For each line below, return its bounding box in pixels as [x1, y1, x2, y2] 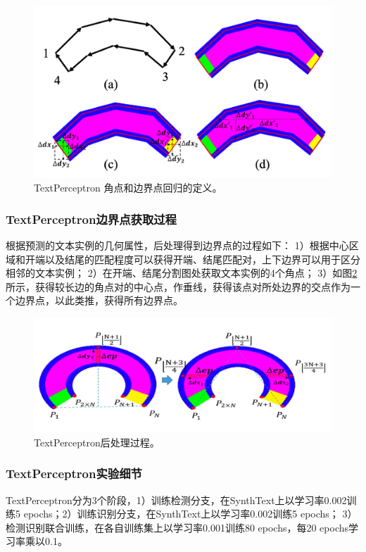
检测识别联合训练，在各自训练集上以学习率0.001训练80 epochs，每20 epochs [6, 520, 349, 534]
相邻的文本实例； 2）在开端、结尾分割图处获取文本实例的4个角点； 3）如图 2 [6, 265, 358, 280]
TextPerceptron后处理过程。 [34, 434, 160, 449]
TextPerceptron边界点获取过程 [6, 210, 177, 227]
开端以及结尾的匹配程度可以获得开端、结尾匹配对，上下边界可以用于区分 [25, 251, 360, 266]
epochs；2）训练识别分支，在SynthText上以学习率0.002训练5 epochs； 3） [23, 506, 358, 521]
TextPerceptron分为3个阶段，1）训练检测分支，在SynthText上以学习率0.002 [6, 492, 347, 507]
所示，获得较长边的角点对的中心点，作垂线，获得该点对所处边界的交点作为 [6, 279, 351, 294]
